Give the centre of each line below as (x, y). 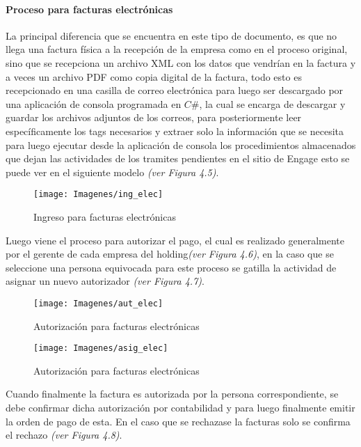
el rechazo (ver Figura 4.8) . (64, 435)
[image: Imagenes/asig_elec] (101, 348)
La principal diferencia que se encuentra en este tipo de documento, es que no (171, 35)
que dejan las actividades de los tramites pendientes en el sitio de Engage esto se (178, 158)
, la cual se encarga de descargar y (272, 103)
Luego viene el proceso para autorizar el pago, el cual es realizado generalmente (175, 240)
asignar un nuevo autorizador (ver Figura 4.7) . (105, 281)
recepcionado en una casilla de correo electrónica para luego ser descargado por (175, 90)
